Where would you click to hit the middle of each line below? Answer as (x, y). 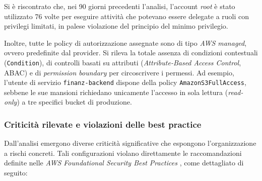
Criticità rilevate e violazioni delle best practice (103, 124)
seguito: (16, 173)
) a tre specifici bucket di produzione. (74, 102)
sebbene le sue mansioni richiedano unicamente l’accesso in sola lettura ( (116, 92)
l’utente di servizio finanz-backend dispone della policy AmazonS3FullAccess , (125, 82)
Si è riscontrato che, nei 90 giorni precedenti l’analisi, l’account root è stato (120, 6)
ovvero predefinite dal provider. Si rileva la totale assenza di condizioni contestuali (131, 53)
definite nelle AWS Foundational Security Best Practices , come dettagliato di (124, 163)
